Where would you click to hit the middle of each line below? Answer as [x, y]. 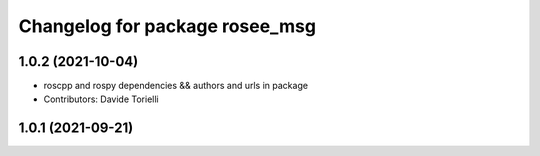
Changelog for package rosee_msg [167, 26]
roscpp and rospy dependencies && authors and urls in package [176, 86]
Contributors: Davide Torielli [101, 99]
